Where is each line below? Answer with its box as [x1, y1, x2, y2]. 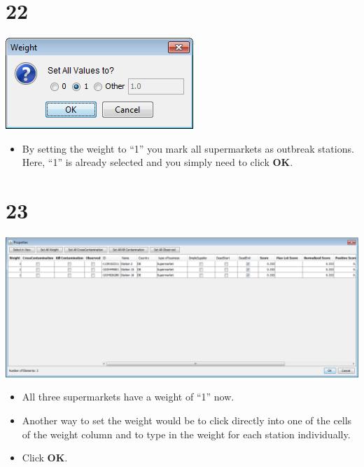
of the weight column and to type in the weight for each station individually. [22, 426, 351, 441]
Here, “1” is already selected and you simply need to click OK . [22, 155, 293, 169]
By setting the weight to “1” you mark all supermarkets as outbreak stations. [22, 141, 354, 155]
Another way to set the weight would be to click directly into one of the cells [22, 413, 352, 428]
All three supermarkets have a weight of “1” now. [22, 389, 234, 404]
